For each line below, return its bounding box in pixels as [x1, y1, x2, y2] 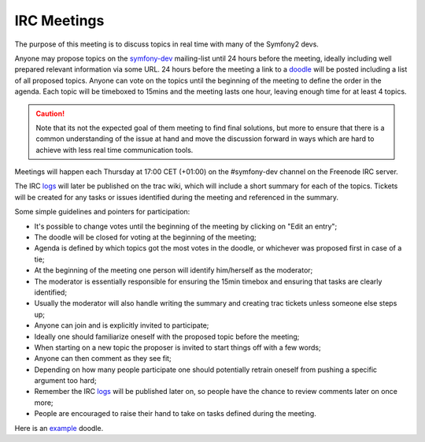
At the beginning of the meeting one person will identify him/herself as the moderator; [34, 266, 313, 275]
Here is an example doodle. [14, 423, 104, 433]
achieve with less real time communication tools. [35, 145, 194, 154]
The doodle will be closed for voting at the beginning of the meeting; [34, 232, 257, 242]
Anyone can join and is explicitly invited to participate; [34, 321, 209, 330]
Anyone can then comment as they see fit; [34, 354, 172, 363]
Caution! [35, 109, 65, 118]
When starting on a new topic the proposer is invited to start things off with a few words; [34, 343, 322, 352]
